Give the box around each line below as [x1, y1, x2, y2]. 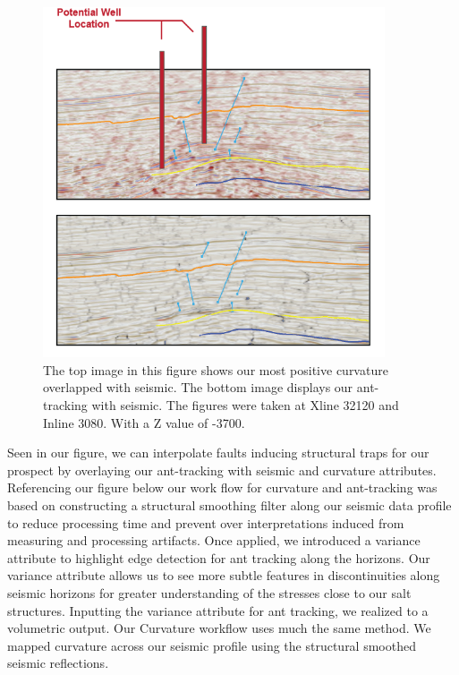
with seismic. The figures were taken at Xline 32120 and [91, 395, 399, 414]
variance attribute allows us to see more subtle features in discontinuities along [7, 566, 440, 585]
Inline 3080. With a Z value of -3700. [43, 413, 245, 431]
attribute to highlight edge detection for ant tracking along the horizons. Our [7, 548, 430, 567]
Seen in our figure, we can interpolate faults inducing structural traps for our [7, 443, 429, 462]
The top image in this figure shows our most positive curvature [43, 360, 388, 379]
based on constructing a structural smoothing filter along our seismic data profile [7, 495, 452, 514]
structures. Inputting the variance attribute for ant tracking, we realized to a [7, 601, 429, 619]
